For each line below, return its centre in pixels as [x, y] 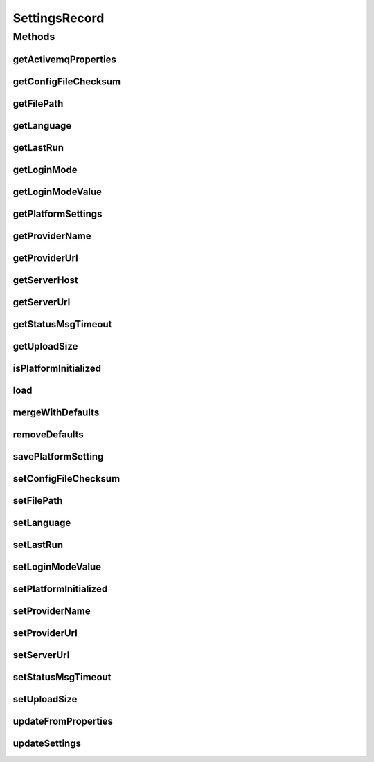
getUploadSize [45, 346]
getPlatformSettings [57, 214]
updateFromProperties [63, 722]
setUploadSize [45, 699]
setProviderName [52, 611]
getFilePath [38, 103]
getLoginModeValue [57, 191]
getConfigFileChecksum [67, 81]
